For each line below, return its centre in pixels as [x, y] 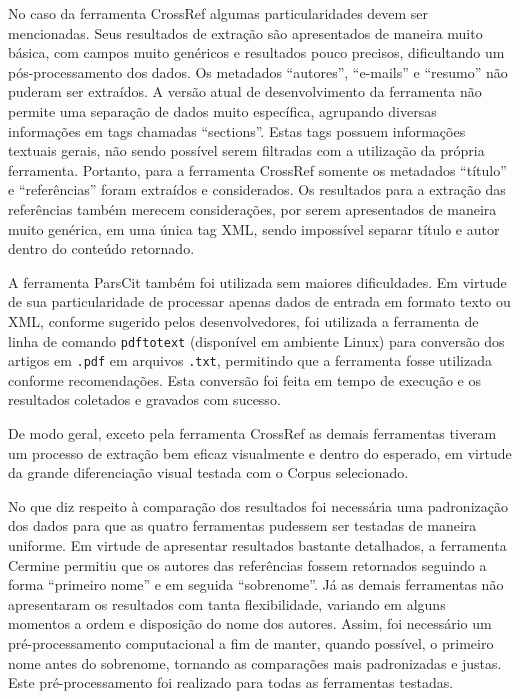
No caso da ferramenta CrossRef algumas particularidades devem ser [218, 13]
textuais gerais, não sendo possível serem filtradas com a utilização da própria [246, 150]
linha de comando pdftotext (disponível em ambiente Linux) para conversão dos [256, 340]
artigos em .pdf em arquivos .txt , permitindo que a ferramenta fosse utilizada [250, 360]
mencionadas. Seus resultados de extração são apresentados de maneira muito [245, 32]
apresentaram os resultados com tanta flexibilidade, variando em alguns [227, 603]
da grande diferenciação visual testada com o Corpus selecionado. [208, 472]
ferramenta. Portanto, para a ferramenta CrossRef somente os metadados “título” [257, 169]
